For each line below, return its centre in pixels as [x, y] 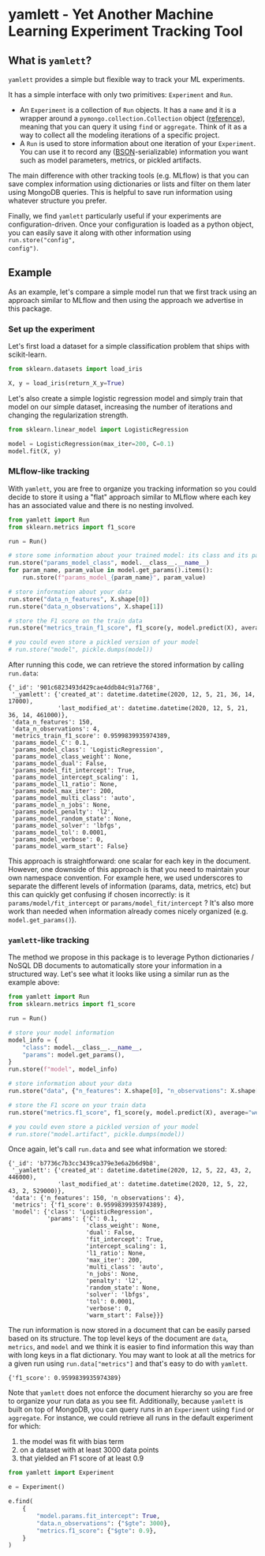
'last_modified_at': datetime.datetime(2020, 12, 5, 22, [153, 1184]
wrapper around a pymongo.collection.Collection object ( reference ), [132, 118]
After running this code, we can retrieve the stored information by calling [126, 665]
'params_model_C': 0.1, [50, 743]
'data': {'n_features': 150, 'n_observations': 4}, [98, 1198]
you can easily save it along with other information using [100, 233]
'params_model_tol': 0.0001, [60, 833]
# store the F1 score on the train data [76, 621]
